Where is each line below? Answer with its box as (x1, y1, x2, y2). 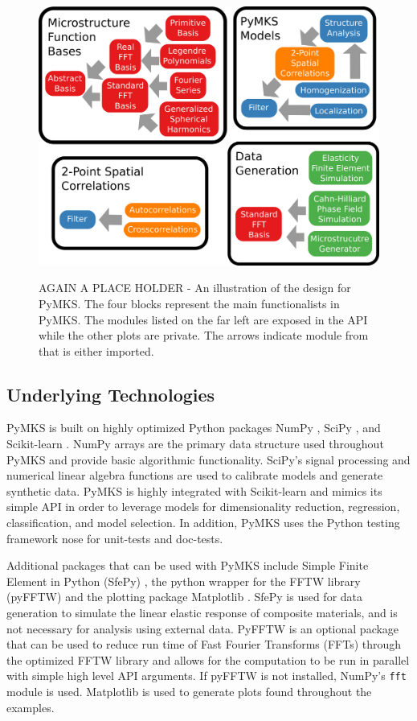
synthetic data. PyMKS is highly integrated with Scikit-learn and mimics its (6, 482, 382, 499)
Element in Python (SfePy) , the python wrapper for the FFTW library (6, 572, 361, 589)
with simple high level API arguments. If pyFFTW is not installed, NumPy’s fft (6, 667, 407, 684)
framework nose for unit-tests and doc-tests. (6, 529, 223, 546)
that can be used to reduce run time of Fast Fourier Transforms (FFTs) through (6, 636, 402, 653)
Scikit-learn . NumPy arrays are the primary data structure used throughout (6, 435, 384, 452)
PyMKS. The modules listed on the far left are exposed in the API (39, 311, 368, 328)
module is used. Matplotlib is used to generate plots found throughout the (6, 683, 372, 700)
